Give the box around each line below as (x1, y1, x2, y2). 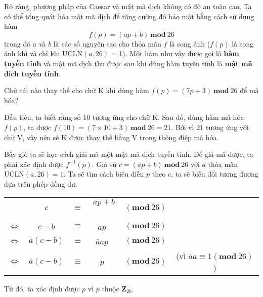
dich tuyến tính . (4, 68, 61, 78)
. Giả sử (92, 158, 117, 169)
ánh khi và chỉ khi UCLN (4, 48, 82, 59)
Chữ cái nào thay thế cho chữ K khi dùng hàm (4, 85, 149, 96)
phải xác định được (4, 158, 64, 169)
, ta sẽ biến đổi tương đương (170, 168, 258, 179)
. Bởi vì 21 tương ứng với (171, 121, 249, 132)
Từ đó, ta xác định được (4, 283, 80, 293)
